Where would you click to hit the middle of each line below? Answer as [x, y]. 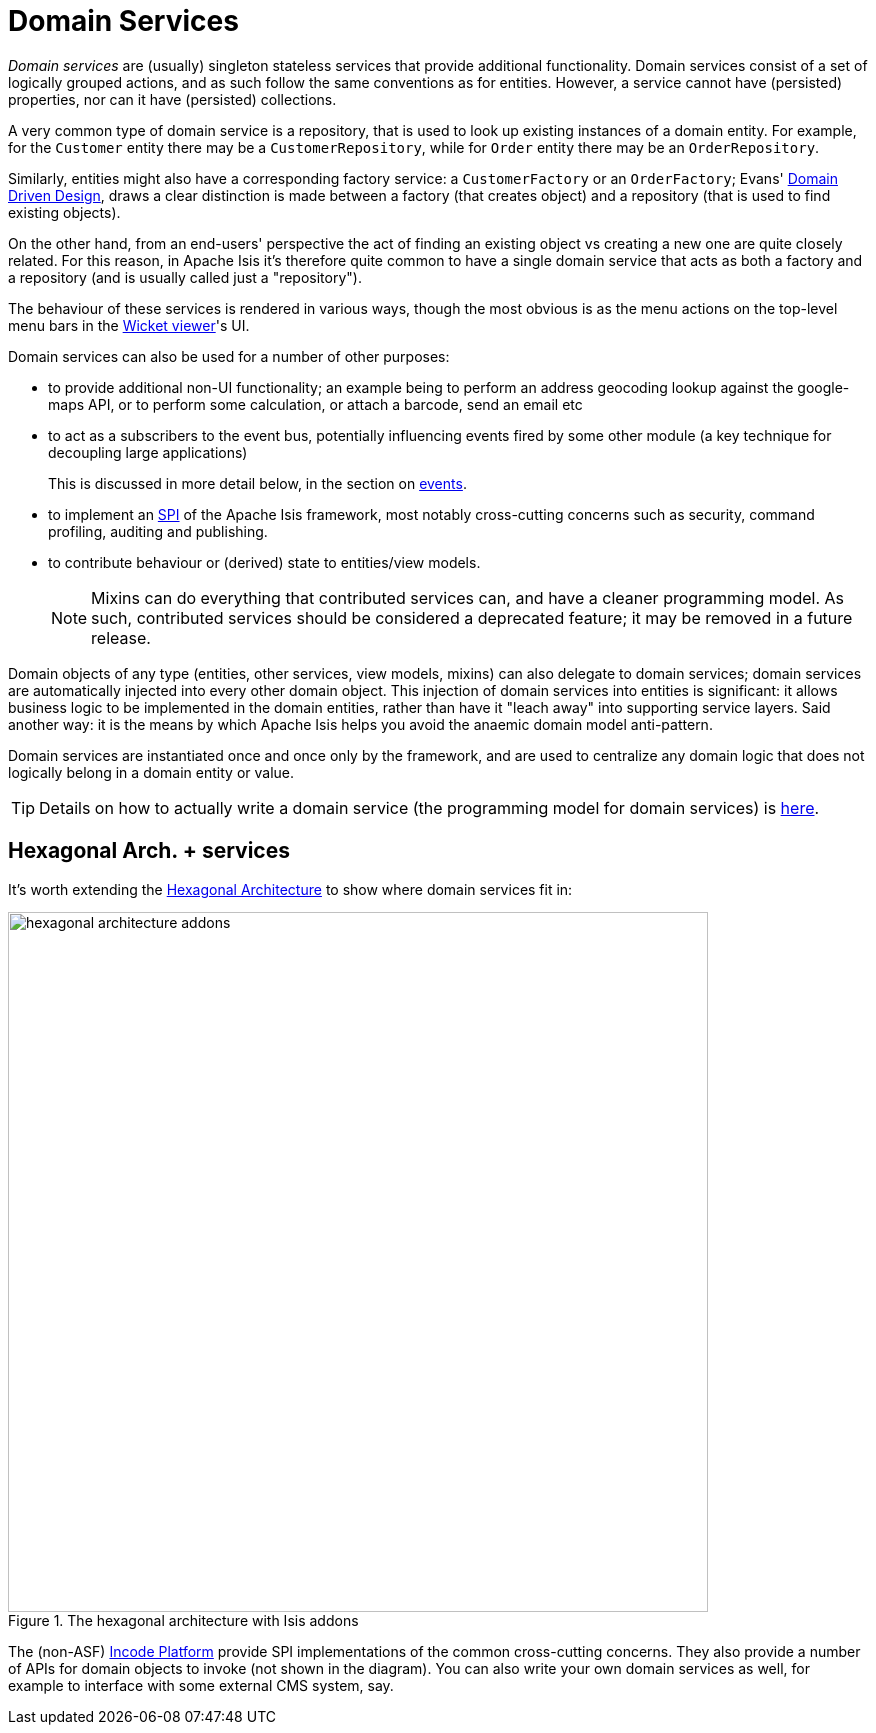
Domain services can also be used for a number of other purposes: [229, 356]
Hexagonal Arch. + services [149, 851]
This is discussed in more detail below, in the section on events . [257, 483]
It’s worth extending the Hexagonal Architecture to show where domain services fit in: [290, 889]
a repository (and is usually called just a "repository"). [185, 277]
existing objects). [64, 212]
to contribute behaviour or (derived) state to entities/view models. [264, 562]
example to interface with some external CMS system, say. [201, 1685]
